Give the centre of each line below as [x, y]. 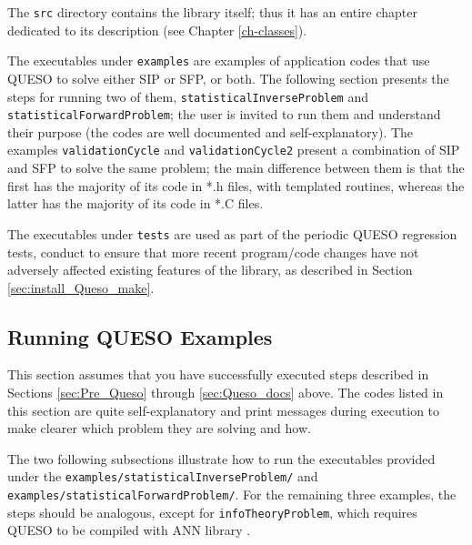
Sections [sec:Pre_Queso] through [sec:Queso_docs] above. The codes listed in [226, 393]
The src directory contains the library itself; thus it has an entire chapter [212, 12]
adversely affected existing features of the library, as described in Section [210, 270]
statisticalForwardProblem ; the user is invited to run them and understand [224, 114]
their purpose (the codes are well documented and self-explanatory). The [211, 131]
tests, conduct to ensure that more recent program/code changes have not [213, 252]
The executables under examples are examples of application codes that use [219, 61]
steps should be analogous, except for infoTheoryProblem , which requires [212, 512]
